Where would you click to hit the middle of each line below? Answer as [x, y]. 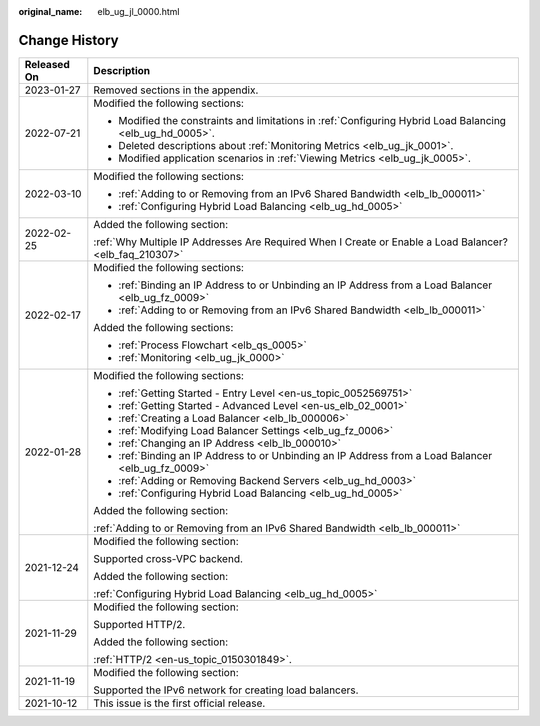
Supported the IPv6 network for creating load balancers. [226, 690]
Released [47, 64]
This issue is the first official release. [179, 703]
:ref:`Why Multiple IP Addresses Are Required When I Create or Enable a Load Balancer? [301, 242]
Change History [68, 40]
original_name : [50, 11]
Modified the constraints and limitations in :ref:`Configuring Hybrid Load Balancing [312, 120]
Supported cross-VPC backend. [168, 558]
